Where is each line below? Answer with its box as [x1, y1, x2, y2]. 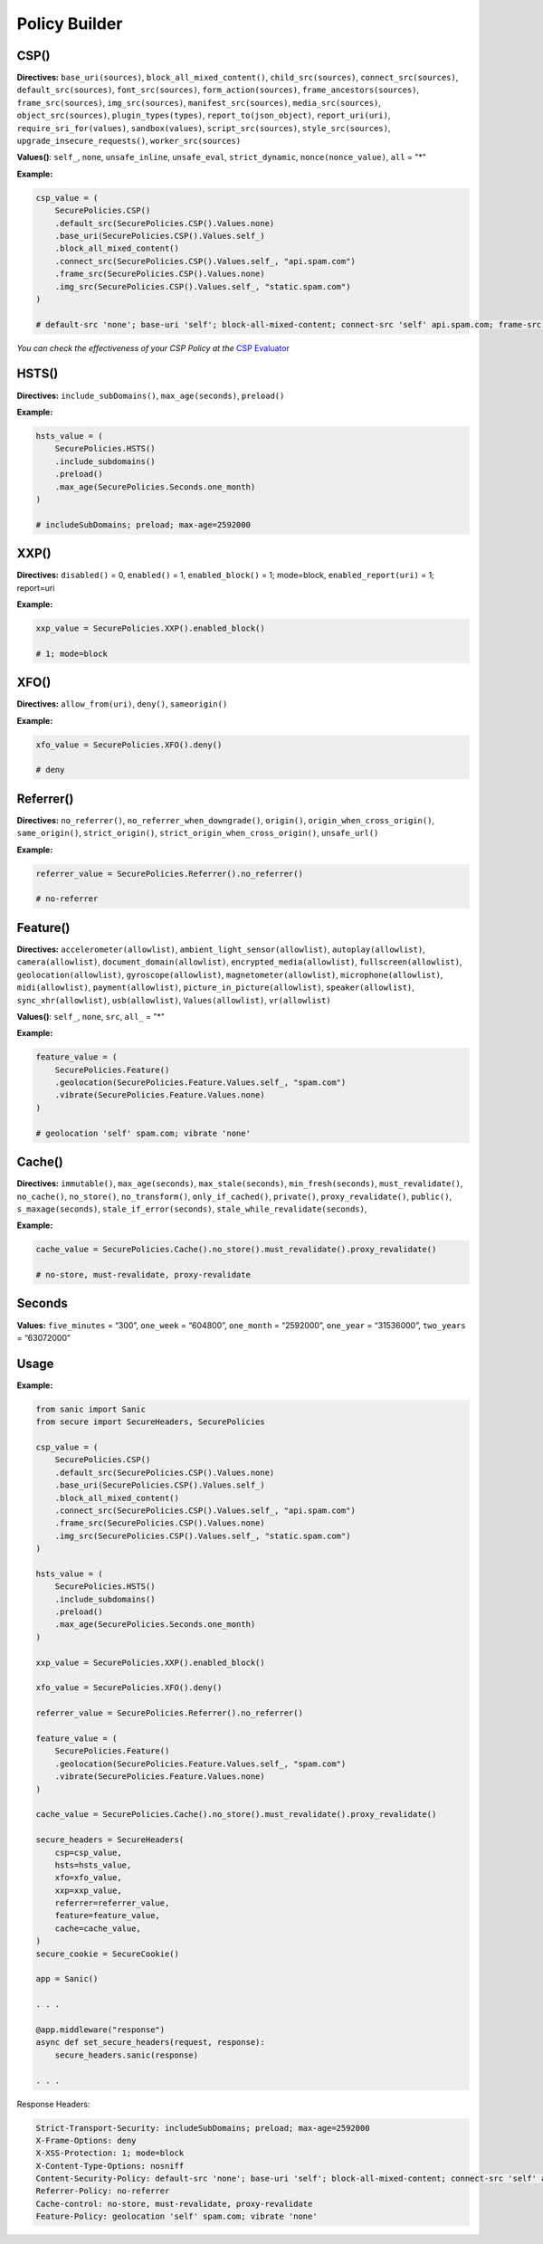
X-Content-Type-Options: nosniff [35, 2161, 185, 2171]
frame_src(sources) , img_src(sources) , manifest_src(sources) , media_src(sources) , [16, 97, 382, 108]
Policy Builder [16, 14, 123, 33]
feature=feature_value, [54, 1910, 160, 1921]
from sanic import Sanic [35, 1403, 147, 1414]
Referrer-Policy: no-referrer [35, 2186, 170, 2196]
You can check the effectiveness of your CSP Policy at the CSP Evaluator [16, 342, 290, 353]
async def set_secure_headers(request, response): [35, 2037, 266, 2048]
